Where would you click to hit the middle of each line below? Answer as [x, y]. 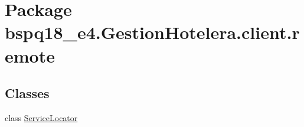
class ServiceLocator [41, 117]
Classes [27, 93]
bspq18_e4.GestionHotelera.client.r [152, 32]
